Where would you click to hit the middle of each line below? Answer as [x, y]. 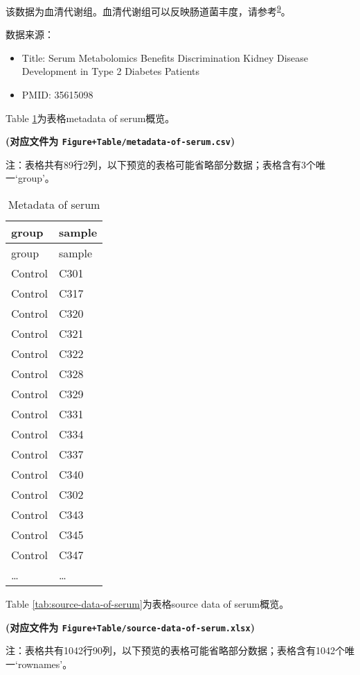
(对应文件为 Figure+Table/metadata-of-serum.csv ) [120, 141]
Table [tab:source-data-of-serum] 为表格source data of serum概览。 [147, 604]
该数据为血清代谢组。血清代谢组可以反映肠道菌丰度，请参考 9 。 [148, 10]
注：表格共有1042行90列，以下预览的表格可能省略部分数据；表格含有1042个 [175, 650]
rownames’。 [45, 664]
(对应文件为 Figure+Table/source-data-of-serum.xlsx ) [130, 627]
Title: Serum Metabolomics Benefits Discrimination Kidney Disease [165, 57]
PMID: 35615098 [57, 95]
